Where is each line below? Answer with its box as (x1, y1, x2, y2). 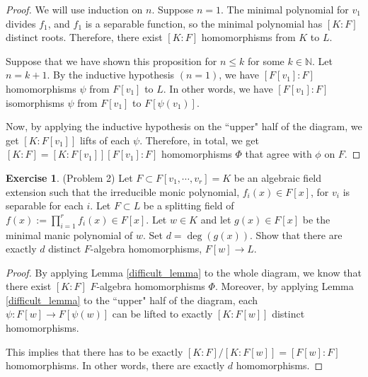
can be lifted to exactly (112, 306, 213, 321)
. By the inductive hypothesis (47, 67, 175, 82)
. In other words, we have (163, 81, 273, 95)
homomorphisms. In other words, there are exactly (6, 358, 225, 373)
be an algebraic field (234, 170, 322, 185)
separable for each (6, 198, 84, 213)
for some (247, 53, 284, 68)
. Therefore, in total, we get (139, 132, 260, 147)
